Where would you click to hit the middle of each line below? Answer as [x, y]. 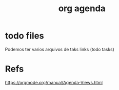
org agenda [82, 9]
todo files [25, 36]
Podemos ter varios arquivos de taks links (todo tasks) [60, 49]
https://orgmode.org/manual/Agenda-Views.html [54, 82]
